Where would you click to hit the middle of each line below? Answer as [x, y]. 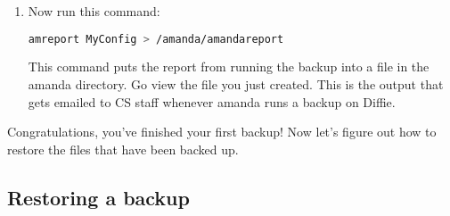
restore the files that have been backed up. [123, 149]
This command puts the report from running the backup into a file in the [229, 66]
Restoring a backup [98, 197]
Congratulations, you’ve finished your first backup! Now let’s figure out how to [222, 132]
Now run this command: [94, 11]
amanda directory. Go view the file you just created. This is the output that [236, 84]
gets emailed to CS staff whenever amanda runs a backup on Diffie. [212, 101]
